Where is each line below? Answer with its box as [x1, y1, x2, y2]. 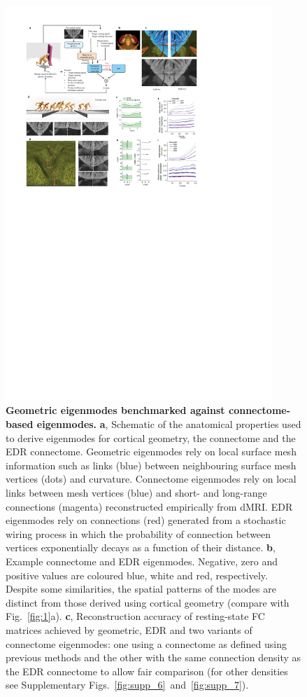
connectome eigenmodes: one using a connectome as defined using [6, 636, 287, 651]
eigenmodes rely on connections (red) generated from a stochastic [6, 513, 286, 527]
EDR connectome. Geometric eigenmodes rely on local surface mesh [6, 444, 297, 459]
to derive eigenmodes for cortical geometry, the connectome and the [6, 430, 296, 445]
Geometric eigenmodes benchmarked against [6, 403, 225, 417]
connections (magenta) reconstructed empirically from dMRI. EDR [6, 499, 293, 513]
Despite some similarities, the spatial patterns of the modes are [6, 581, 276, 596]
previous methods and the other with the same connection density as [6, 650, 301, 665]
